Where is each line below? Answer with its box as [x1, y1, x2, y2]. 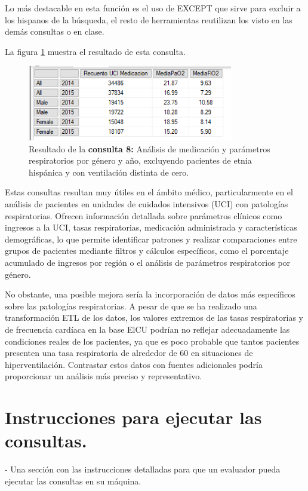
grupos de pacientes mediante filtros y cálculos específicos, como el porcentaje [5, 244, 289, 257]
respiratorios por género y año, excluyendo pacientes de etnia [29, 154, 252, 167]
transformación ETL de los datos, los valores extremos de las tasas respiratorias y [5, 311, 304, 324]
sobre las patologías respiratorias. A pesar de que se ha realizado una [5, 299, 257, 312]
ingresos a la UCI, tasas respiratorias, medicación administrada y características [5, 221, 297, 234]
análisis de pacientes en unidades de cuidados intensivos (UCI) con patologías [5, 198, 288, 210]
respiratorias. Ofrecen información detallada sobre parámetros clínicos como [5, 209, 282, 222]
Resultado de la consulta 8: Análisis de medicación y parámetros [29, 142, 270, 155]
